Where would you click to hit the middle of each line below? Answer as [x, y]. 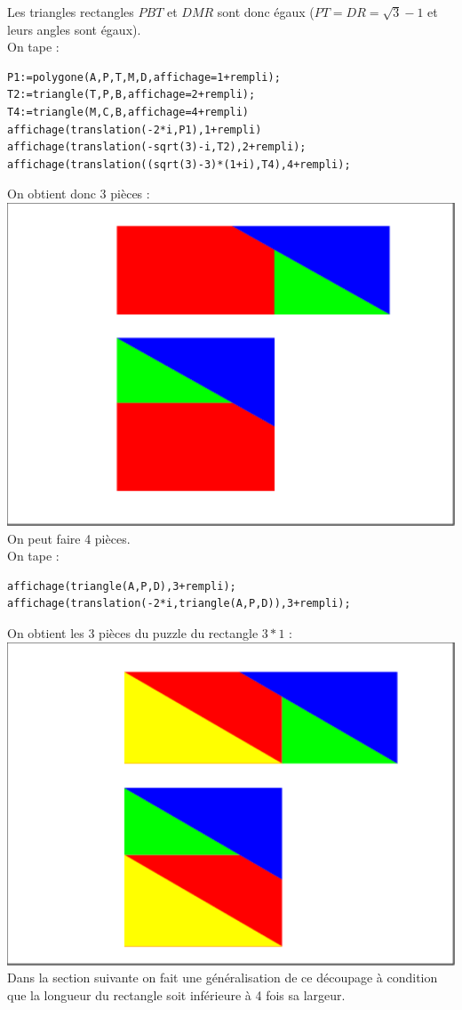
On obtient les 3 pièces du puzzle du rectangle [133, 632]
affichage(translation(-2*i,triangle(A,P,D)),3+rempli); [179, 604]
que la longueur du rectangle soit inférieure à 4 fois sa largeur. [176, 994]
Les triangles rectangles [71, 12]
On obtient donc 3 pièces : [79, 194]
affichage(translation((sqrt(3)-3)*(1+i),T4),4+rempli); [179, 164]
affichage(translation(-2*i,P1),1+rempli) [135, 129]
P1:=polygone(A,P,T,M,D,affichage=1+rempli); [144, 77]
